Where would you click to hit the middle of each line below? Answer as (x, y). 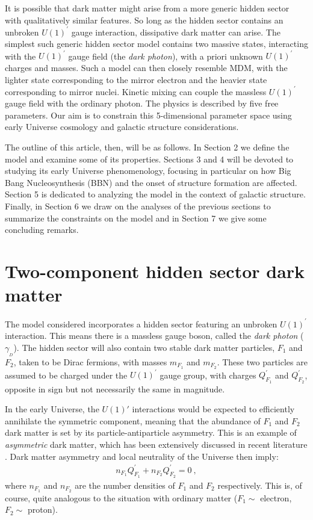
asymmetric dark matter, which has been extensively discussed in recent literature (156, 444)
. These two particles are (262, 361)
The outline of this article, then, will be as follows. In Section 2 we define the (147, 147)
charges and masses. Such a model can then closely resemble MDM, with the (146, 67)
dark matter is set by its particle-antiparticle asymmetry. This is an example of (151, 432)
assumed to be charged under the (66, 375)
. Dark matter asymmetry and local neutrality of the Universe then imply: (142, 456)
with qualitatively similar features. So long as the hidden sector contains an (144, 20)
